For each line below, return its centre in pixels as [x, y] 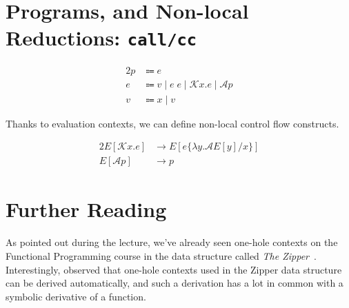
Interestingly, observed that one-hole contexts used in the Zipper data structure [174, 269]
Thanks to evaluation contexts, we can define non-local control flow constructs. [172, 123]
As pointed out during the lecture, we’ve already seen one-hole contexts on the [172, 242]
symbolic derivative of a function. [76, 296]
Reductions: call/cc [101, 38]
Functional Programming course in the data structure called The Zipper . [161, 255]
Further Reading [86, 209]
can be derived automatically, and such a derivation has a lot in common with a [174, 283]
